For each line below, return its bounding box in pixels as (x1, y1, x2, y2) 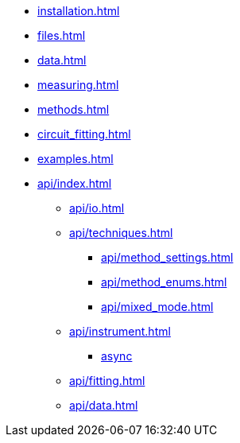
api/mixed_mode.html (101, 300, 214, 313)
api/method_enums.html (101, 275, 227, 289)
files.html (37, 29, 86, 42)
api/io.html (69, 201, 125, 215)
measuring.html (37, 78, 119, 91)
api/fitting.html (69, 374, 145, 387)
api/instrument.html (69, 324, 171, 338)
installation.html (37, 4, 120, 17)
